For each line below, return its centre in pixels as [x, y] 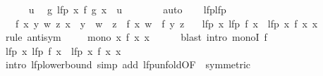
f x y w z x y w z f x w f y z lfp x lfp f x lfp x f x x [166, 23]
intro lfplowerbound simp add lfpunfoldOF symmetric [128, 64]
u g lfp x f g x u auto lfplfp [127, 9]
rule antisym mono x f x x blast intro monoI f [136, 37]
